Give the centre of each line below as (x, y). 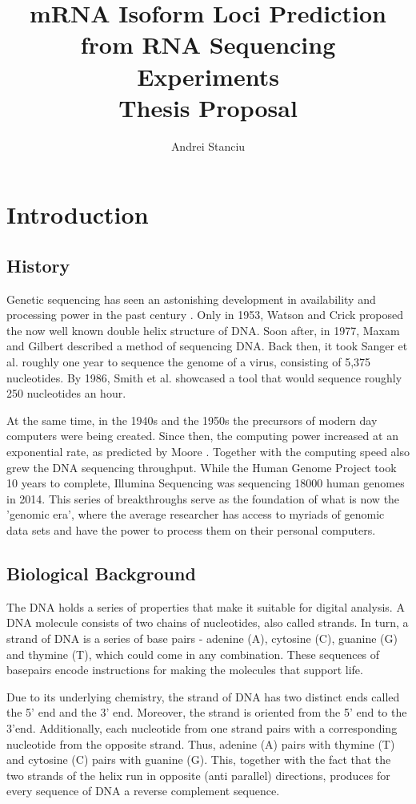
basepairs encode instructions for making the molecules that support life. (185, 670)
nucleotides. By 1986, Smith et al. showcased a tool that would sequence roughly (204, 377)
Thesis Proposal (208, 107)
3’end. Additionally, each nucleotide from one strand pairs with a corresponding (202, 727)
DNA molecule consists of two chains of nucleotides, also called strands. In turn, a (208, 622)
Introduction (78, 214)
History (38, 265)
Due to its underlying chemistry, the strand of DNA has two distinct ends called (203, 696)
